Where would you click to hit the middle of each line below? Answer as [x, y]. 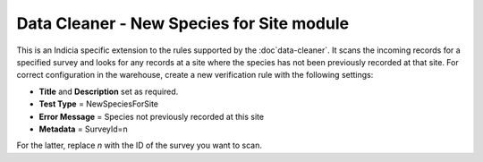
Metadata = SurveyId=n [84, 129]
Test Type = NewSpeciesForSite [99, 104]
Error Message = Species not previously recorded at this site [151, 116]
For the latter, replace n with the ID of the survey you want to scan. [140, 145]
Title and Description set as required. [109, 91]
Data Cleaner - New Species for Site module [182, 23]
